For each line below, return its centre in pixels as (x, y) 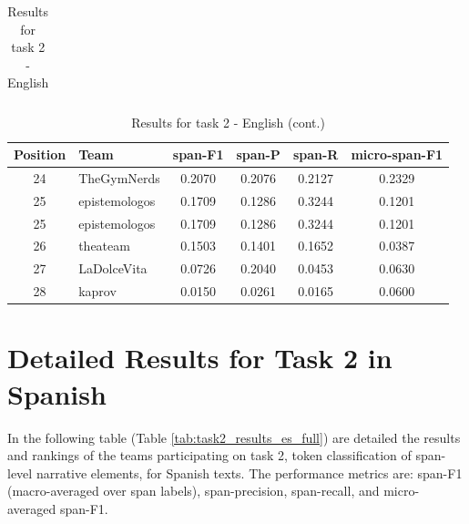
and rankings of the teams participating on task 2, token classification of (209, 455)
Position (40, 154)
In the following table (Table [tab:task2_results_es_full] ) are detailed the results (234, 437)
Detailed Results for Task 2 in (200, 358)
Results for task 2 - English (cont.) (228, 123)
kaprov (97, 291)
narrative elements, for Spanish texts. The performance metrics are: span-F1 (249, 473)
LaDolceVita (113, 268)
